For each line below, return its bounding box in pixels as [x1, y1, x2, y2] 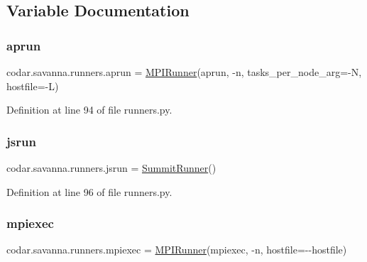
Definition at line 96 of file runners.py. [6, 184, 172, 199]
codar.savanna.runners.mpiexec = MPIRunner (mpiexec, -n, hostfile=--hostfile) [6, 242, 347, 257]
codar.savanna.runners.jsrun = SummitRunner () [6, 160, 217, 175]
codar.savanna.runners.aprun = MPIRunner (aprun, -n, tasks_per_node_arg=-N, [6, 65, 362, 79]
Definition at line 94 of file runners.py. [6, 102, 172, 117]
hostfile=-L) [6, 78, 59, 93]
